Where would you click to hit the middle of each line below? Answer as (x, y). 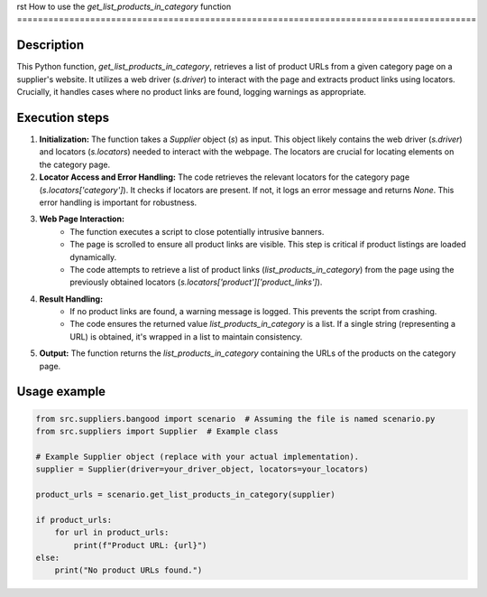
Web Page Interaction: (82, 219)
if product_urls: (74, 520)
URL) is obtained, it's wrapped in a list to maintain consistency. (186, 336)
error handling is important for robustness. (118, 202)
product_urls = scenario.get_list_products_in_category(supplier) (185, 494)
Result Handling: (71, 299)
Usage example (61, 392)
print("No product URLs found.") (129, 570)
